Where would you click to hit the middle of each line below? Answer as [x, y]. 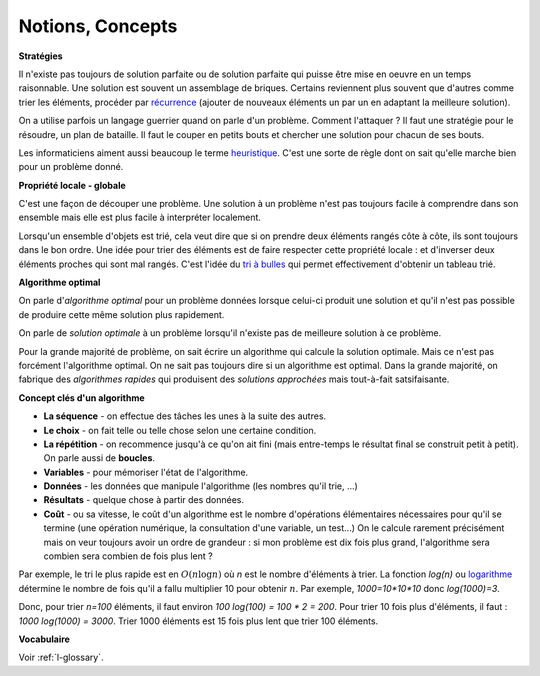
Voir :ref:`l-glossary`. [61, 657]
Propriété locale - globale [72, 185]
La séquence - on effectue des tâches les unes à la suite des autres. [185, 416]
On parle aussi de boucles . [99, 458]
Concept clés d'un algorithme [81, 397]
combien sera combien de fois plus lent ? [128, 556]
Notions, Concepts [98, 26]
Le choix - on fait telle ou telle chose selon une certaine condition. [180, 430]
